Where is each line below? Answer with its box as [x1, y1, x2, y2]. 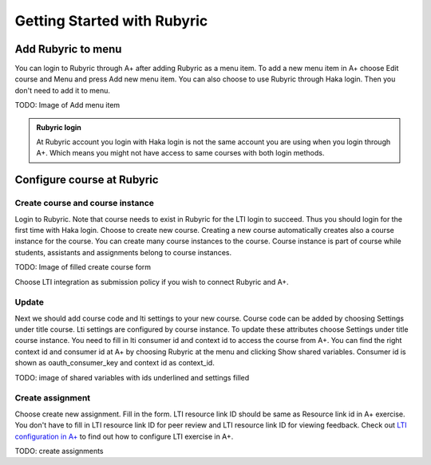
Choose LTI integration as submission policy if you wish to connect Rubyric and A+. [14, 277, 289, 286]
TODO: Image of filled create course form [14, 262, 152, 272]
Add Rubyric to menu [14, 42, 122, 56]
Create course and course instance [14, 198, 155, 209]
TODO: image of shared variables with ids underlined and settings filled [14, 372, 250, 382]
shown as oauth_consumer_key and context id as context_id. [14, 358, 215, 368]
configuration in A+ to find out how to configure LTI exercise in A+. [14, 432, 234, 441]
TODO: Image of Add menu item [14, 100, 121, 110]
